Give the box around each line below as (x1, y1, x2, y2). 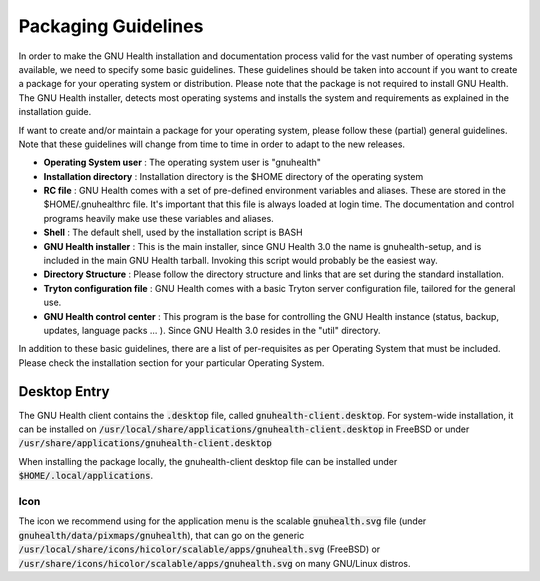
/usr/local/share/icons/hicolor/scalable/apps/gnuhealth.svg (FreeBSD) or (18, 543, 381, 555)
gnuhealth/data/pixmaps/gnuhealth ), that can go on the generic (18, 529, 305, 541)
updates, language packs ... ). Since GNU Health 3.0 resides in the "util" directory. (43, 324, 381, 336)
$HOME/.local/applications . (18, 470, 154, 482)
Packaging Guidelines (18, 15, 204, 37)
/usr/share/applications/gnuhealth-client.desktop (18, 438, 272, 449)
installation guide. (18, 106, 92, 118)
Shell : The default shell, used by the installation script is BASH (43, 226, 304, 239)
